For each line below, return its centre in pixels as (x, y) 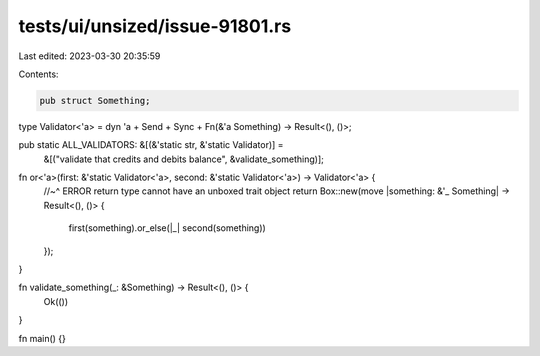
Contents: (38, 74)
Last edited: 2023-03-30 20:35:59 (89, 56)
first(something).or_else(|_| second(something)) (167, 228)
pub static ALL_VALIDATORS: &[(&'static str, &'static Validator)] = (151, 145)
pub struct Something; (95, 100)
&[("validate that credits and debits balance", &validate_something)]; (184, 159)
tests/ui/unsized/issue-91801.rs (155, 26)
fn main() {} (42, 338)
